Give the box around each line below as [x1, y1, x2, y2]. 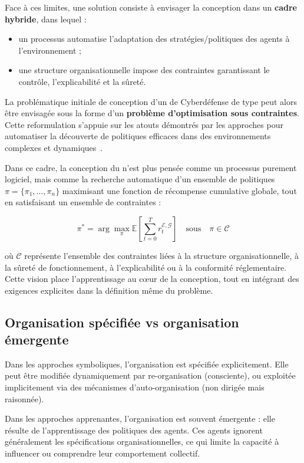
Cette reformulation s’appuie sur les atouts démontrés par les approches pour [5, 118, 283, 130]
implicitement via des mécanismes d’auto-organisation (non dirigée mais [5, 381, 265, 393]
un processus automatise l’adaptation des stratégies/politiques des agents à [18, 32, 290, 45]
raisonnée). [5, 392, 44, 405]
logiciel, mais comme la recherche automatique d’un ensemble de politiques [5, 173, 275, 185]
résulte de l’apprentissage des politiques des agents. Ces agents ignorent [5, 423, 263, 436]
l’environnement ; [18, 44, 82, 56]
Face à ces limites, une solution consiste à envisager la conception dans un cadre [5, 1, 298, 13]
